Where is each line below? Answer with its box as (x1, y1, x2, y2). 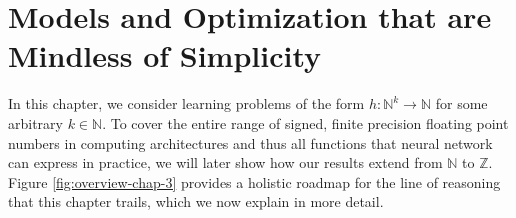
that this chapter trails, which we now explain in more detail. (8, 191, 384, 212)
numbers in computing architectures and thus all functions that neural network (8, 132, 493, 153)
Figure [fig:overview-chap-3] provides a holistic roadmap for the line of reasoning (8, 171, 501, 192)
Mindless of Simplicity (8, 35, 322, 76)
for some (435, 93, 488, 114)
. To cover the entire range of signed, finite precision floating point (102, 112, 509, 133)
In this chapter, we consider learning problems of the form (8, 93, 365, 114)
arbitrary (8, 112, 63, 133)
